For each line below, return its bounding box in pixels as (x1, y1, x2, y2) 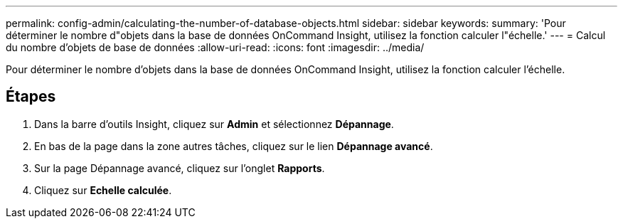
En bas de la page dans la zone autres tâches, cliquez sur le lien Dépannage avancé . (34, 139, 433, 152)
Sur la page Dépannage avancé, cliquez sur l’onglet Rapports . (34, 161, 325, 174)
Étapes (6, 87, 56, 106)
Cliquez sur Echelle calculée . (34, 183, 172, 196)
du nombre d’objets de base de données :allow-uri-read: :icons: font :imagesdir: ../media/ (6, 41, 425, 53)
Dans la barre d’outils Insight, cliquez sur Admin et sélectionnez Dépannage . (34, 117, 394, 130)
